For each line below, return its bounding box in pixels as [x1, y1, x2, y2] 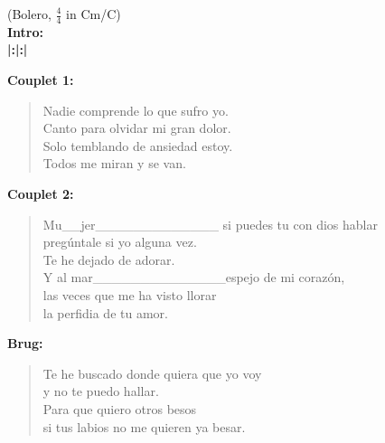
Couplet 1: [7, 71, 74, 90]
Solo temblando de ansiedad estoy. [42, 136, 233, 155]
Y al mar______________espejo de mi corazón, [42, 268, 345, 287]
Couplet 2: [7, 184, 74, 203]
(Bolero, [7, 5, 52, 23]
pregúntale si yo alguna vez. [42, 232, 197, 251]
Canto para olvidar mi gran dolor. [42, 118, 231, 137]
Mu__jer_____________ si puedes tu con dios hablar [42, 214, 378, 233]
